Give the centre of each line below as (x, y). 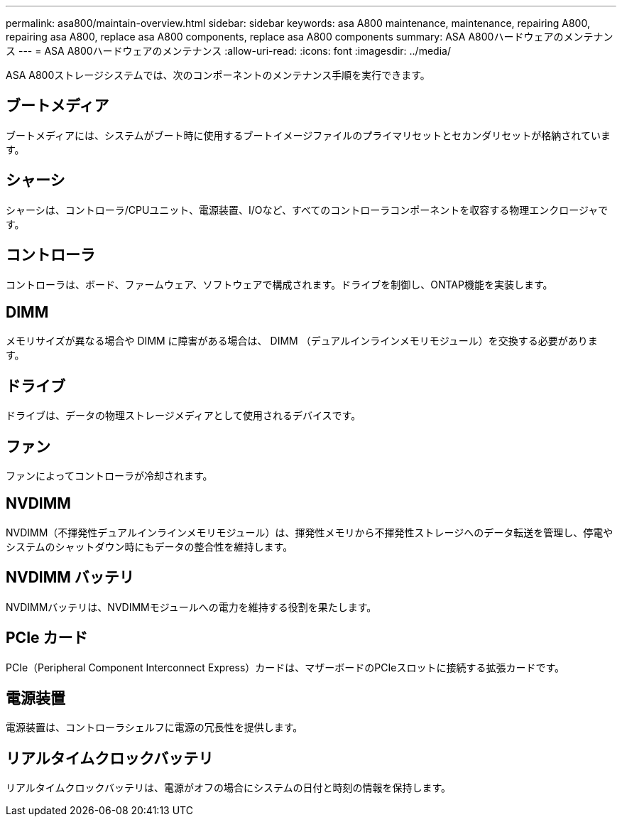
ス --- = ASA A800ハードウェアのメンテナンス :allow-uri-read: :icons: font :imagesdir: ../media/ (228, 51)
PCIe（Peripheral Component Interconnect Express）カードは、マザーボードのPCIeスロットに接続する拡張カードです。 (285, 667)
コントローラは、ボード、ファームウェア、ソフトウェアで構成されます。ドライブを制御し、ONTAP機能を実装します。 (279, 284)
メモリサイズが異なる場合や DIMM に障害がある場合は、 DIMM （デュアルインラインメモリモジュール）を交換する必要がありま (302, 341)
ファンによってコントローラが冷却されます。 (109, 476)
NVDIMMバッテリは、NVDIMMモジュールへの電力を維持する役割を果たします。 (191, 607)
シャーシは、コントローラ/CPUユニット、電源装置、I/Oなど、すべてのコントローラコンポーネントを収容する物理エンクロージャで (307, 210)
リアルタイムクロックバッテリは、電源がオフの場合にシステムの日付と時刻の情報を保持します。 (229, 788)
